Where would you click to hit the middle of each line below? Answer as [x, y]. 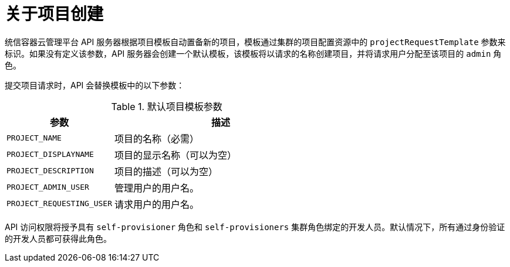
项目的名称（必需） [157, 138]
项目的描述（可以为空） [166, 171]
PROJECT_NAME [34, 138]
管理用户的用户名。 [157, 188]
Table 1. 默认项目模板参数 [167, 106]
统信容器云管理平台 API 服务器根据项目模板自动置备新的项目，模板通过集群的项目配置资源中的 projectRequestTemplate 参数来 [255, 42]
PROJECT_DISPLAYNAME [50, 155]
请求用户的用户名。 [157, 204]
